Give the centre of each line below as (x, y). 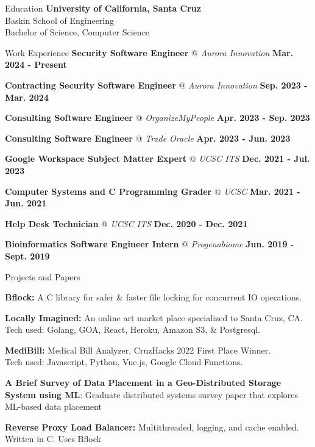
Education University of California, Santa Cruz (103, 8)
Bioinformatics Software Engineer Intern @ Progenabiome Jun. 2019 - (150, 244)
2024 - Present (36, 64)
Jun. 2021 (26, 203)
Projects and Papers (43, 276)
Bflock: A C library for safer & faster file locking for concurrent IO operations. (154, 297)
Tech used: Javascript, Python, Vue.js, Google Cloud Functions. (124, 362)
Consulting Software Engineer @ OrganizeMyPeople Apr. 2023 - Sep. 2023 (157, 118)
